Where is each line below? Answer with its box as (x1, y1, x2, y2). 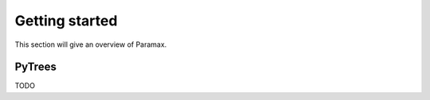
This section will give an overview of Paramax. (14, 40, 167, 49)
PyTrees (14, 60, 57, 74)
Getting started (14, 12, 118, 29)
